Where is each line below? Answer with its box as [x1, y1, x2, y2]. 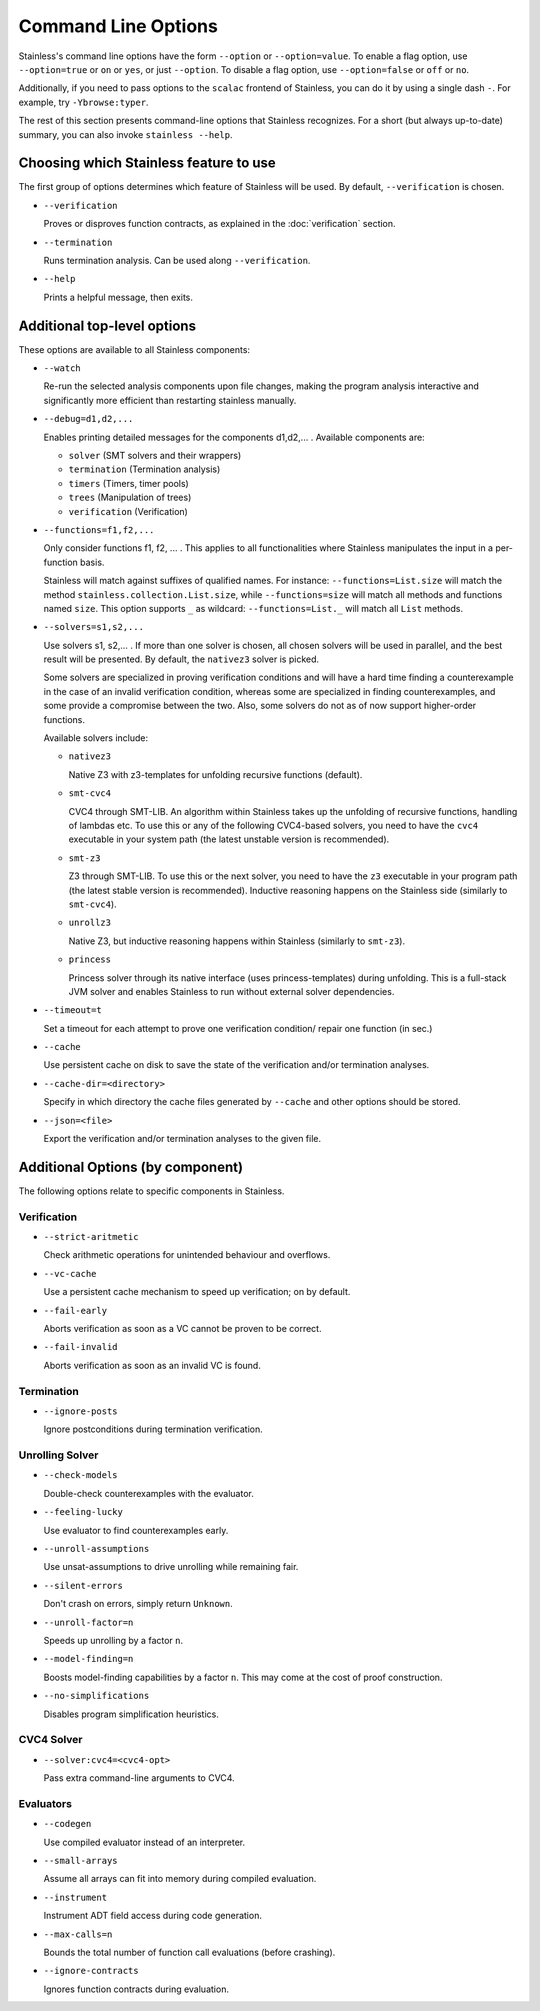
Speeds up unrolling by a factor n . [43, 1634, 184, 1646]
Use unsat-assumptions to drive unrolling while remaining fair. [43, 1561, 299, 1573]
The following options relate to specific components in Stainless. [18, 1185, 285, 1197]
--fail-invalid [43, 1341, 119, 1353]
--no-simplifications [43, 1690, 150, 1702]
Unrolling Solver [18, 1448, 99, 1462]
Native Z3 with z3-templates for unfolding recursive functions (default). [68, 768, 363, 780]
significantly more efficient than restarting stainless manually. [43, 394, 297, 406]
